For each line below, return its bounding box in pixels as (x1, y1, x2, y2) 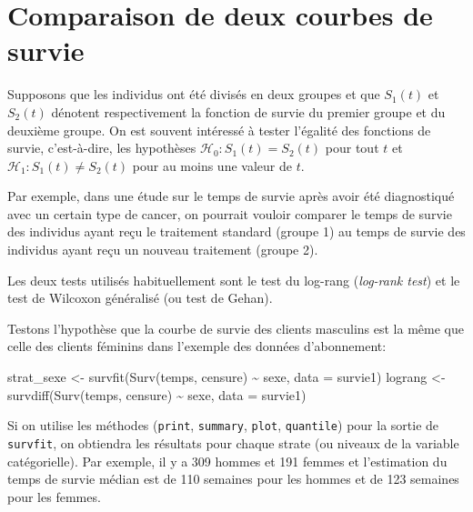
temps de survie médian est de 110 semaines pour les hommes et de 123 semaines (7, 469, 459, 488)
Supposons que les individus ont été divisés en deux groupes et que (7, 85, 380, 104)
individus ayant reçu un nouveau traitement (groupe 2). (7, 240, 318, 259)
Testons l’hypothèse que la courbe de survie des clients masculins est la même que (7, 318, 464, 337)
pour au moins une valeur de (132, 156, 292, 175)
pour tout (325, 138, 379, 157)
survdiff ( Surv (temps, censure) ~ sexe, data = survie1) (7, 385, 307, 404)
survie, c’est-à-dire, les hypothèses (7, 138, 196, 157)
